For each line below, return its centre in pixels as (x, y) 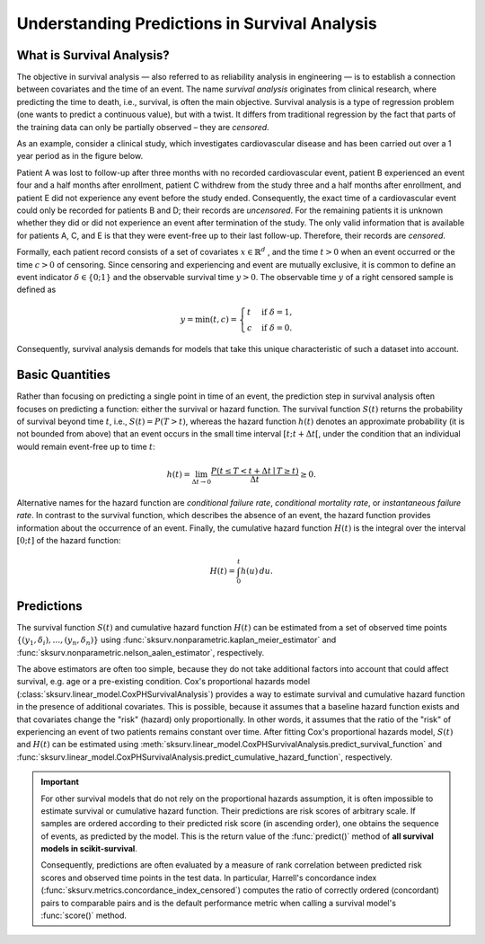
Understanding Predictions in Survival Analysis (197, 23)
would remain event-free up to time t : (86, 446)
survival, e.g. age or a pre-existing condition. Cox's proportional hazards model (163, 682)
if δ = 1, (277, 312)
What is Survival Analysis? (93, 55)
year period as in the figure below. (80, 156)
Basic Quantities (64, 375)
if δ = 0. (277, 327)
